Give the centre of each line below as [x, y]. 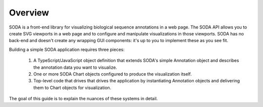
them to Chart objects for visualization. [72, 88]
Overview [29, 13]
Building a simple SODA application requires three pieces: [67, 49]
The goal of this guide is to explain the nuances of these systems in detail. [83, 99]
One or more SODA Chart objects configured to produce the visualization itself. [113, 74]
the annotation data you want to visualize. [75, 67]
